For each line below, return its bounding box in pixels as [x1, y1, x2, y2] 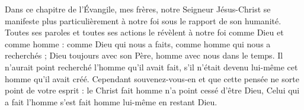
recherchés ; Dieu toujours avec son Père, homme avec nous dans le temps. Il [5, 49, 283, 62]
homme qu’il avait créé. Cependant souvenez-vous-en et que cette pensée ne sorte [5, 72, 299, 85]
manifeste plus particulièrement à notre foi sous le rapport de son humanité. [5, 14, 281, 27]
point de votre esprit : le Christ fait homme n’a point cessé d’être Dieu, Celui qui [5, 84, 300, 96]
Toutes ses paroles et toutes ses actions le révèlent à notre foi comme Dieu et [5, 26, 284, 38]
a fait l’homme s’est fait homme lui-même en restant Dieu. [5, 95, 217, 108]
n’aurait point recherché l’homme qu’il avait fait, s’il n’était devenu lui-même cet [5, 60, 298, 73]
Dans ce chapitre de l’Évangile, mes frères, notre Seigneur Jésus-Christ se [5, 3, 271, 15]
